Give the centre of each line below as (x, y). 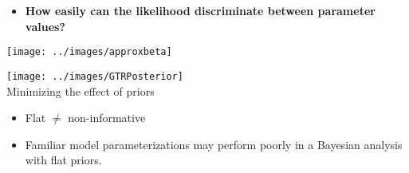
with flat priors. (63, 160)
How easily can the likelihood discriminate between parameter (200, 10)
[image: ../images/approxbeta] (89, 52)
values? (45, 26)
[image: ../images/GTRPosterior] (95, 76)
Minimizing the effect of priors (81, 90)
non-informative (107, 118)
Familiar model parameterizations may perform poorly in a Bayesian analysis (214, 144)
